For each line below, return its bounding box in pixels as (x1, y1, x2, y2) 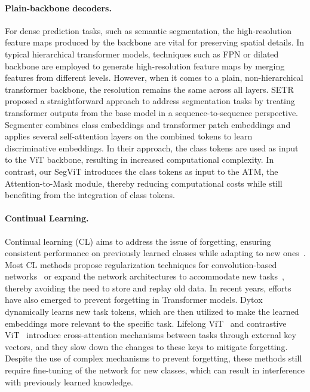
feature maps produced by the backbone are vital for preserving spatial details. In (5, 36, 305, 48)
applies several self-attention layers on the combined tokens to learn (5, 130, 253, 142)
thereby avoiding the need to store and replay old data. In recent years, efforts (5, 281, 291, 294)
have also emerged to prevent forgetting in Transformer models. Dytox (5, 293, 263, 306)
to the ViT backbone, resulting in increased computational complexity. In (5, 153, 274, 166)
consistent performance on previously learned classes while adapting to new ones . (5, 247, 306, 259)
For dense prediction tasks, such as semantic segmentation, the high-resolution (5, 24, 292, 37)
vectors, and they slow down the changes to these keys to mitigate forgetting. (5, 340, 288, 353)
